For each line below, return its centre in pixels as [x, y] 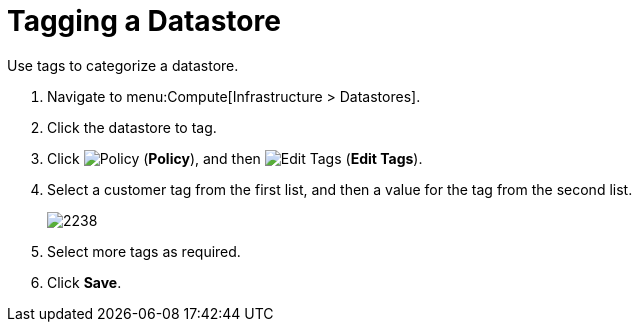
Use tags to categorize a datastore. [123, 65]
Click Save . [84, 282]
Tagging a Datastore [144, 21]
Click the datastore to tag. [132, 127]
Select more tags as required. [144, 251]
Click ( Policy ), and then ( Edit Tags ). [235, 158]
